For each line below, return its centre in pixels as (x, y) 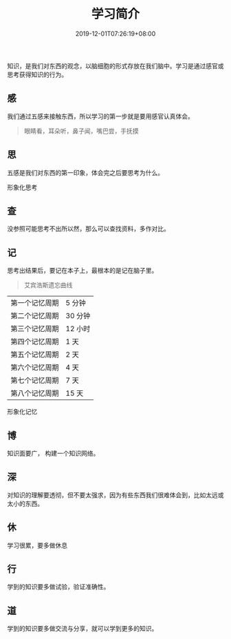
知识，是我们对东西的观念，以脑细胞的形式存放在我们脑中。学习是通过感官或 (115, 65)
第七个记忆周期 (35, 381)
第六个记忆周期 (35, 368)
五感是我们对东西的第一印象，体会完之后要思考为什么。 (85, 172)
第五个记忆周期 (35, 355)
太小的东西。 (25, 503)
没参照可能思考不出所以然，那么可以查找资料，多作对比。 (88, 229)
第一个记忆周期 (35, 303)
